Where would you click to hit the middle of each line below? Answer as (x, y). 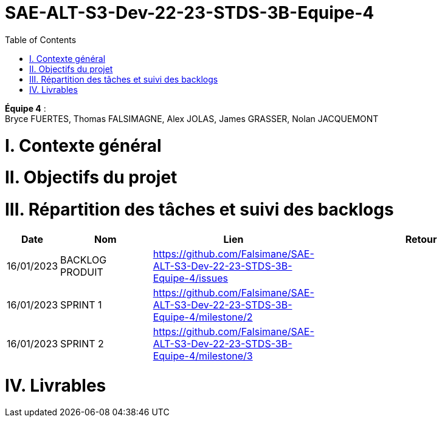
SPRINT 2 (82, 343)
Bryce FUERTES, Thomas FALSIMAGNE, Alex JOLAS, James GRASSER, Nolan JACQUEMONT (192, 118)
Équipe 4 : (26, 108)
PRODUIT (82, 272)
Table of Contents (41, 39)
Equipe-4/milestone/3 (203, 356)
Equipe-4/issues (191, 278)
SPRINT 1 (81, 305)
